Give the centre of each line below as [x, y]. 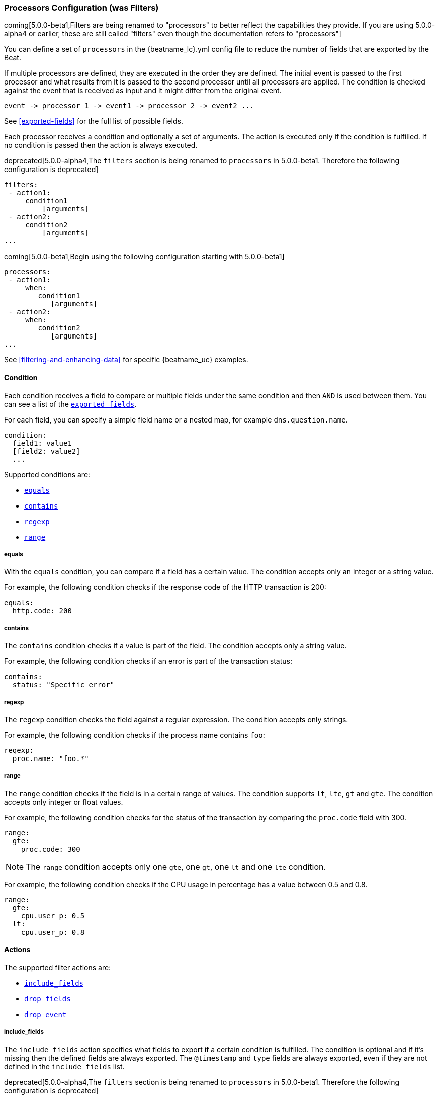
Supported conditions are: [47, 474]
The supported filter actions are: [58, 967]
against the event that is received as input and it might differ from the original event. [143, 91]
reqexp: [19, 750]
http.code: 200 [42, 611]
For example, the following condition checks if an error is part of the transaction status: [148, 661]
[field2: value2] [46, 451]
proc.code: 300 [51, 849]
